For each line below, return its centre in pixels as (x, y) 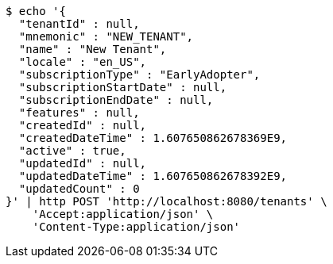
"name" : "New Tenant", (93, 49)
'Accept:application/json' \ (123, 214)
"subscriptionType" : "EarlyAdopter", (139, 75)
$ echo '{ (36, 11)
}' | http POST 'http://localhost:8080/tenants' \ (166, 201)
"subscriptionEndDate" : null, (116, 100)
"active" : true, (72, 151)
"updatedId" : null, (83, 163)
